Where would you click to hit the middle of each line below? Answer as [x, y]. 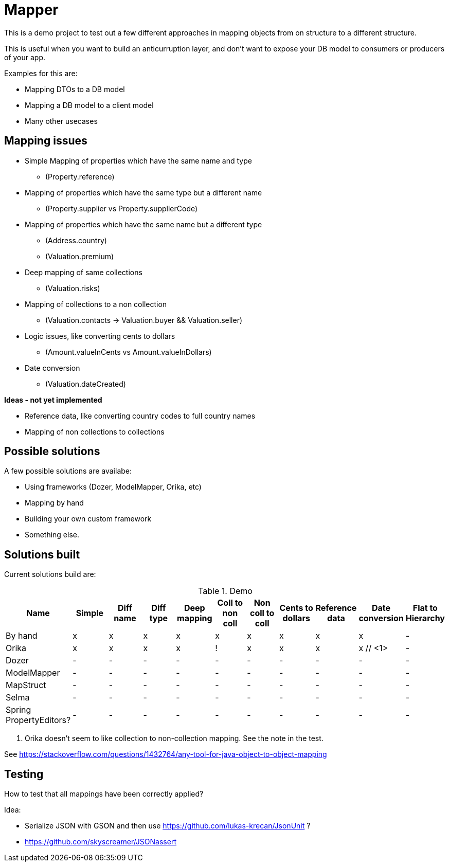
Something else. [52, 535]
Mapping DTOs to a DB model [75, 89]
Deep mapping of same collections [84, 272]
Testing [24, 774]
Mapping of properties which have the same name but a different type [143, 224]
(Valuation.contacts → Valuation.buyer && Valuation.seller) [144, 320]
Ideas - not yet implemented [53, 400]
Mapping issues [46, 141]
